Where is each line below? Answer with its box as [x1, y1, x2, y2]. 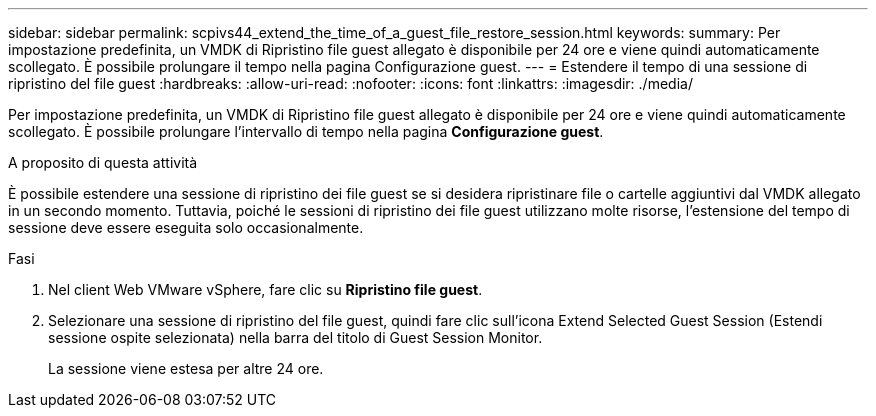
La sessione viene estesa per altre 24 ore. [48, 360, 324, 377]
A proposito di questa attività [8, 154, 198, 171]
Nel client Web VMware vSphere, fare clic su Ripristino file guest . [48, 281, 483, 298]
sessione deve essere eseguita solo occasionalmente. [8, 219, 364, 236]
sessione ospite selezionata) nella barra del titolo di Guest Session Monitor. [48, 329, 543, 346]
